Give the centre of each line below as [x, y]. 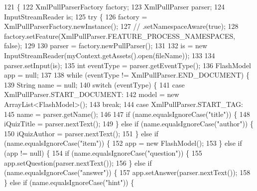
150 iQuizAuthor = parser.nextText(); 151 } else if [81, 133]
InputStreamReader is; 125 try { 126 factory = [76, 16]
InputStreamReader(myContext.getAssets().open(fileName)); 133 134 [110, 55]
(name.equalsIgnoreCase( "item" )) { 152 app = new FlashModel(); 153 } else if [123, 143]
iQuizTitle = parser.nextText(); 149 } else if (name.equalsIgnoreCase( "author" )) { [129, 124]
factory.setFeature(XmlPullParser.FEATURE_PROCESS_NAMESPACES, [120, 36]
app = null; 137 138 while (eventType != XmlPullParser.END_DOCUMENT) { [127, 75]
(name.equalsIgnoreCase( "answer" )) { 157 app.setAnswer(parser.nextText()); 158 [127, 172]
